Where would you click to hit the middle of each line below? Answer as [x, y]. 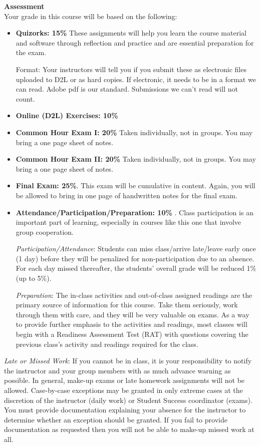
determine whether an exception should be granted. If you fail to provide [116, 419]
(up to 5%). [34, 278]
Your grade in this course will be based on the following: [91, 16]
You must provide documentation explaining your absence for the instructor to [125, 410]
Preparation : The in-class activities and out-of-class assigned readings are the [134, 295]
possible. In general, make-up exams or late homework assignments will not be [124, 380]
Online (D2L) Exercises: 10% [67, 115]
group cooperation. [45, 232]
